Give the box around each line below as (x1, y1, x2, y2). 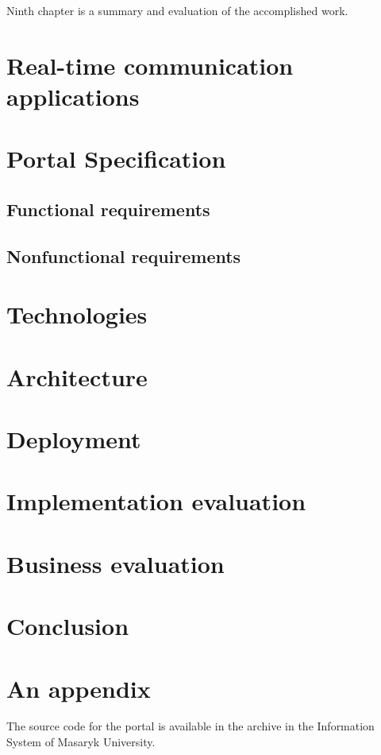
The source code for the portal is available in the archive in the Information (6, 718, 375, 734)
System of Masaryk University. (6, 734, 156, 750)
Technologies (6, 298, 148, 331)
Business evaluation (6, 547, 225, 579)
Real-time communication (6, 48, 294, 81)
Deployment (6, 423, 141, 455)
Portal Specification (6, 142, 226, 175)
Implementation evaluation (6, 485, 306, 517)
